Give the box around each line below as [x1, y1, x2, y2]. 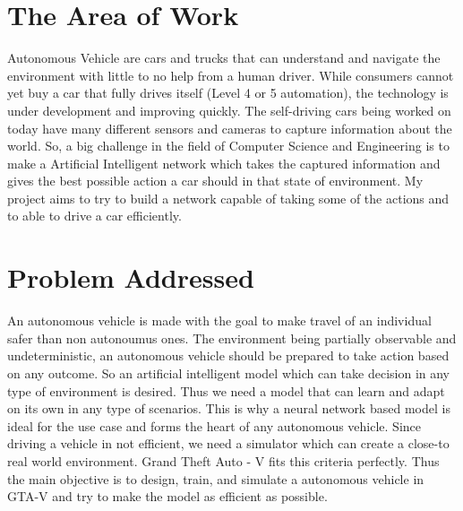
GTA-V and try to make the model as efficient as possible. [7, 487, 328, 506]
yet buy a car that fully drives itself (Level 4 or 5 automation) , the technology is [7, 83, 449, 102]
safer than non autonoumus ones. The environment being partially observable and [7, 328, 457, 347]
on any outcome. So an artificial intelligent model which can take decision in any [7, 363, 450, 382]
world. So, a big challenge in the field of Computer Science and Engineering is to [7, 136, 450, 155]
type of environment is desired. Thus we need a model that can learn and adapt [7, 381, 445, 400]
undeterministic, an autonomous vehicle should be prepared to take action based [7, 346, 450, 365]
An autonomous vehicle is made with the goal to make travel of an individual [7, 311, 432, 330]
